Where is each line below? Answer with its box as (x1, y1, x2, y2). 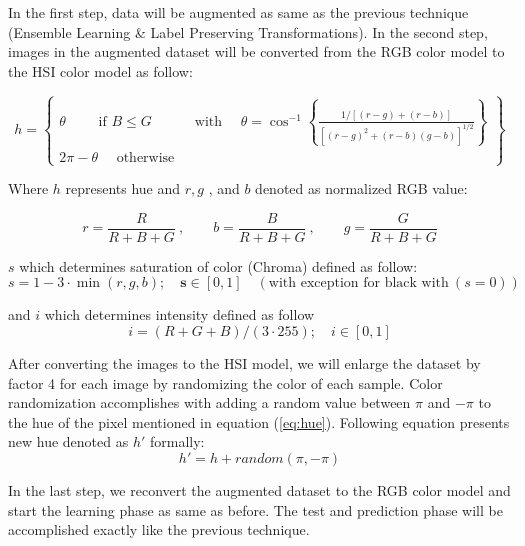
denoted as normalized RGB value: (255, 178, 468, 199)
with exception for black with (268, 276, 449, 291)
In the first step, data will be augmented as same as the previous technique (8, 2, 469, 22)
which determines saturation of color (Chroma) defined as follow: (19, 255, 418, 276)
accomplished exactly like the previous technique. (8, 519, 310, 540)
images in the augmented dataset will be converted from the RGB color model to (8, 41, 505, 62)
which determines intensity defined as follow (44, 304, 315, 325)
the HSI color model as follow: (8, 60, 193, 81)
